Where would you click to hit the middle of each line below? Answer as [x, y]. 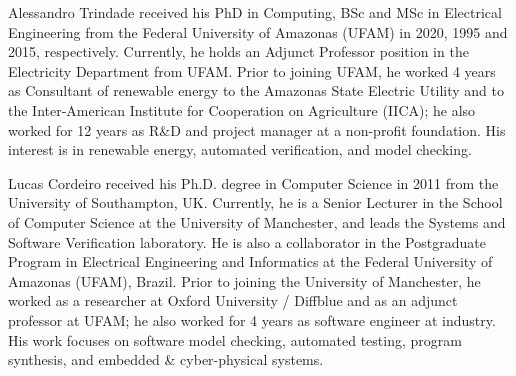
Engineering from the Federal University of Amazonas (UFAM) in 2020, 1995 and [258, 31]
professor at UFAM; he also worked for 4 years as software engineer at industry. [252, 319]
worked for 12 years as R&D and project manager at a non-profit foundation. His [257, 129]
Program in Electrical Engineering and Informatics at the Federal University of [250, 261]
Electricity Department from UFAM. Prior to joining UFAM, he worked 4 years [252, 70]
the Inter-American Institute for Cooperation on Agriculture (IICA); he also [242, 109]
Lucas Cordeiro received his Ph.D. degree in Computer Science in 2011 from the [253, 182]
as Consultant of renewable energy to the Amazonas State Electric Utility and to [256, 90]
